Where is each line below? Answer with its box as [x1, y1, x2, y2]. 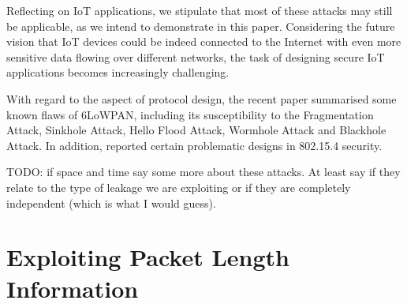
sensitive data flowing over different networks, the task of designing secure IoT [6, 48, 385, 65]
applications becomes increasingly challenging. [6, 64, 230, 81]
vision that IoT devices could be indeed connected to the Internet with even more [6, 33, 401, 50]
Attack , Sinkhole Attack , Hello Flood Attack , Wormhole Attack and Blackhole [6, 122, 386, 138]
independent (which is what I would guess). [6, 194, 216, 211]
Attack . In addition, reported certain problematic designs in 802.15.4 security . [6, 137, 383, 153]
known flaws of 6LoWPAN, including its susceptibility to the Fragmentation [6, 106, 374, 122]
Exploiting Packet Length [6, 241, 289, 273]
